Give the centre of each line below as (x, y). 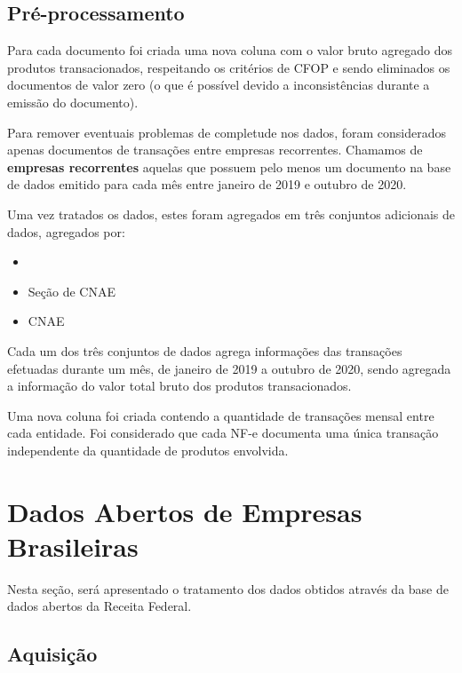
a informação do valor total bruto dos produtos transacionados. (179, 386)
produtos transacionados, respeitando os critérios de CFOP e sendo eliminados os (229, 67)
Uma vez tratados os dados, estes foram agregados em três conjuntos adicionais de (231, 214)
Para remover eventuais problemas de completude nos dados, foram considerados (227, 132)
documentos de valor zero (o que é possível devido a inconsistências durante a (219, 85)
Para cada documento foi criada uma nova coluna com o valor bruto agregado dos (230, 50)
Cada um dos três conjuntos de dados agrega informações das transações (205, 350)
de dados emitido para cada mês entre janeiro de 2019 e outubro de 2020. (207, 184)
